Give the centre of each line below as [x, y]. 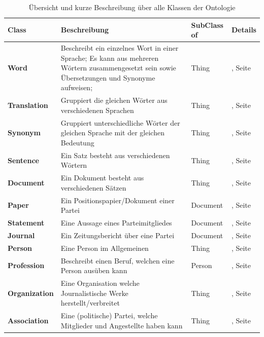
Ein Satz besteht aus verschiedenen [115, 155]
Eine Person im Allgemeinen [105, 248]
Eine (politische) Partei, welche [109, 315]
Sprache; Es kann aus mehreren [110, 58]
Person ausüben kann [94, 270]
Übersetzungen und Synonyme [108, 77]
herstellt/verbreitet [90, 303]
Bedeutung [77, 142]
